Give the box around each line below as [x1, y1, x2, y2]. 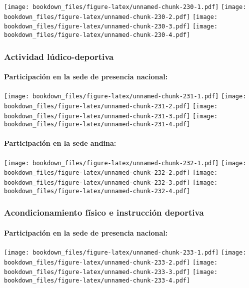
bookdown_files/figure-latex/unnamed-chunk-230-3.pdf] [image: [4, 23, 218, 30]
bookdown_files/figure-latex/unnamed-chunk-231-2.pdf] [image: [4, 102, 218, 110]
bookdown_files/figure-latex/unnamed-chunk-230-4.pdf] [4, 31, 190, 38]
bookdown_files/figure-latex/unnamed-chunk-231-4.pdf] [4, 121, 190, 128]
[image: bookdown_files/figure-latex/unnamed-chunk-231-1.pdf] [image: [4, 93, 246, 100]
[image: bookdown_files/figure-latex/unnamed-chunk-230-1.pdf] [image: [4, 3, 246, 10]
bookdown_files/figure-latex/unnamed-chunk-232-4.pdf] [4, 187, 190, 195]
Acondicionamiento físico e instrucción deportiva [4, 206, 204, 219]
